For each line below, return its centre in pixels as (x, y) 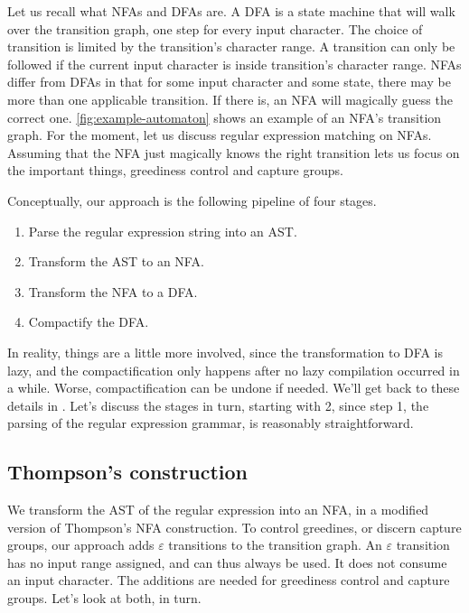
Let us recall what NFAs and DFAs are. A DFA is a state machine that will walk (231, 11)
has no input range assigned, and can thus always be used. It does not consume (227, 562)
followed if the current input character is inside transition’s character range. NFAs (234, 64)
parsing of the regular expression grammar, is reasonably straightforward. (211, 423)
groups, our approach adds (81, 545)
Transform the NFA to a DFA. (113, 291)
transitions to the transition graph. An (275, 545)
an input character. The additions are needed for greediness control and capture (229, 580)
